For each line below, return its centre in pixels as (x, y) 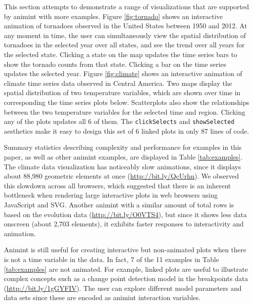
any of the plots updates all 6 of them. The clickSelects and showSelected (119, 121)
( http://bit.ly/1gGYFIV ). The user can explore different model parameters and (123, 288)
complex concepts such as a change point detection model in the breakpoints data (126, 278)
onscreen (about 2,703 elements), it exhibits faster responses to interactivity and (124, 224)
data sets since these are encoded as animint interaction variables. (102, 297)
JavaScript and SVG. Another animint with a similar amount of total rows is (119, 204)
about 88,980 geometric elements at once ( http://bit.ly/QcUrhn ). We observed (122, 176)
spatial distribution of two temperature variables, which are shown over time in (122, 92)
